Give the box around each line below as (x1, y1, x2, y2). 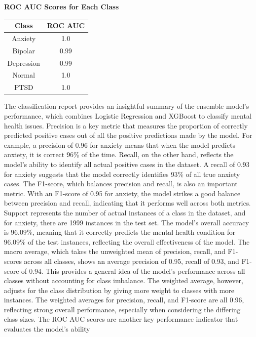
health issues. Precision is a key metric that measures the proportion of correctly (4, 120, 248, 130)
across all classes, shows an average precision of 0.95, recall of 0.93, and (24, 255, 239, 266)
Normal (12, 70, 35, 80)
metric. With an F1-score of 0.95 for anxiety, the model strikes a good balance (4, 188, 241, 198)
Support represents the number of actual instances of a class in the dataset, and (4, 207, 246, 217)
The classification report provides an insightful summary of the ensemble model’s (4, 101, 249, 111)
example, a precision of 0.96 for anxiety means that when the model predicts (4, 139, 235, 150)
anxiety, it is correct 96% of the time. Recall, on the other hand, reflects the (4, 149, 234, 160)
